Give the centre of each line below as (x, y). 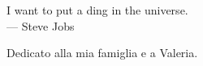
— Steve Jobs (41, 25)
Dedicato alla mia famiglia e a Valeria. (102, 53)
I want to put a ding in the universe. (97, 10)
